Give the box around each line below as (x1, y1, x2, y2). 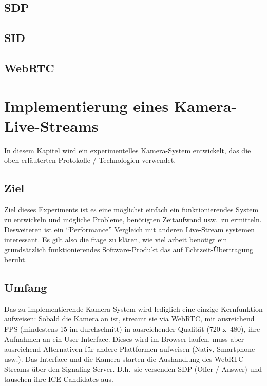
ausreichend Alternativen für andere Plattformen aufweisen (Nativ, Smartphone (4, 343, 255, 354)
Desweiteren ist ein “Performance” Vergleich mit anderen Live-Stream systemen (4, 224, 255, 235)
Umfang (4, 279, 47, 295)
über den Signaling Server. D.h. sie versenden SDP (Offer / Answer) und (31, 363, 262, 374)
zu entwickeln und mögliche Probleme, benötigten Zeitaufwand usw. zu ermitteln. (4, 214, 262, 225)
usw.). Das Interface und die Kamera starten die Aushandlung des (4, 353, 213, 364)
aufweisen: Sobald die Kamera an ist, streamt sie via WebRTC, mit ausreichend (4, 313, 255, 324)
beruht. (4, 254, 27, 265)
